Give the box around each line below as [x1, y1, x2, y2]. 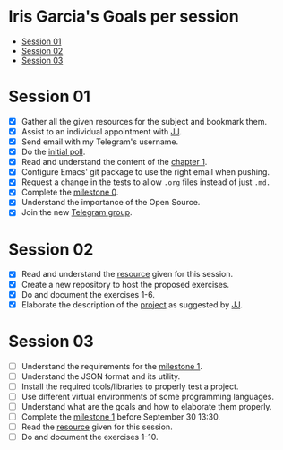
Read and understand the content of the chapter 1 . [21, 157, 208, 168]
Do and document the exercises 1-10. [21, 432, 159, 443]
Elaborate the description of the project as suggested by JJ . [21, 299, 244, 310]
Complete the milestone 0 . [21, 186, 119, 198]
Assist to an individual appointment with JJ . [21, 125, 183, 136]
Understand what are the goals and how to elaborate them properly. [21, 401, 272, 411]
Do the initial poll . [21, 146, 86, 158]
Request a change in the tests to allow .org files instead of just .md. [21, 177, 270, 187]
